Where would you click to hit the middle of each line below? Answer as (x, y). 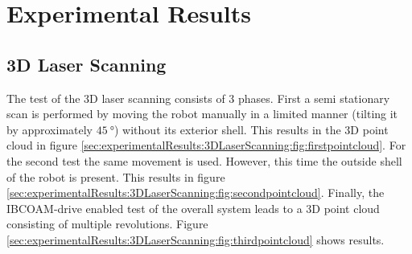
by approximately (50, 129)
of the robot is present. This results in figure (116, 176)
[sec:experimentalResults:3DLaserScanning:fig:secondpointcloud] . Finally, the (196, 193)
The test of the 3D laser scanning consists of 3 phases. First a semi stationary (198, 98)
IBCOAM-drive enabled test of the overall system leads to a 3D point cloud (193, 208)
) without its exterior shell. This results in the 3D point (251, 129)
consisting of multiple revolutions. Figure (107, 224)
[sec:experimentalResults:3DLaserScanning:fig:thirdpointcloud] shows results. (196, 239)
